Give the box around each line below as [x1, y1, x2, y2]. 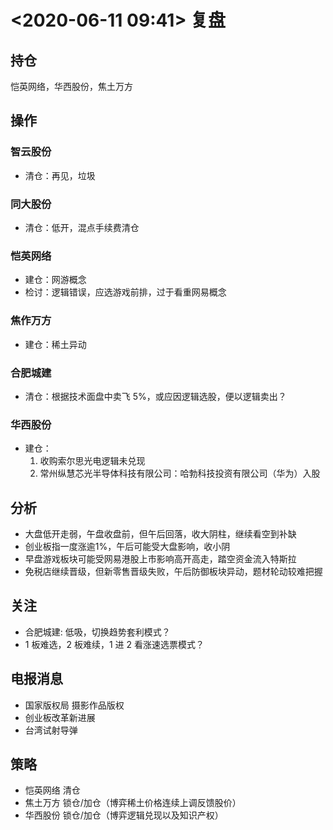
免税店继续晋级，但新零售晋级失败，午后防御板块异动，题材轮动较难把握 [24, 565, 323, 577]
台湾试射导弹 [24, 724, 78, 736]
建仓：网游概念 [24, 274, 87, 286]
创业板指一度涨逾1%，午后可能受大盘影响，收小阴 [24, 540, 231, 552]
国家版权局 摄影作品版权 [24, 699, 125, 711]
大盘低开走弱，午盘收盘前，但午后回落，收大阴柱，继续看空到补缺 [24, 527, 297, 540]
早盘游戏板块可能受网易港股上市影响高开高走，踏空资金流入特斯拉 [24, 552, 297, 565]
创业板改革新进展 [24, 711, 96, 723]
